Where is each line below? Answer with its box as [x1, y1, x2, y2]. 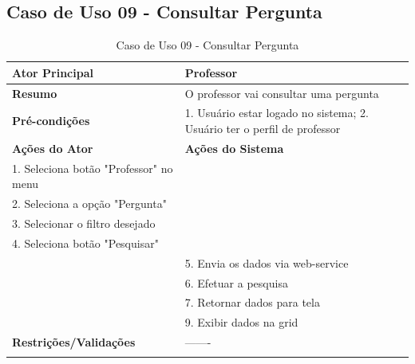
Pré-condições [12, 112, 90, 129]
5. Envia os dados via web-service [184, 254, 349, 271]
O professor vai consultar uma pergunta [184, 84, 379, 101]
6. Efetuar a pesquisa [184, 274, 288, 291]
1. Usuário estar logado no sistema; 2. [184, 104, 369, 121]
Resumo [12, 84, 57, 101]
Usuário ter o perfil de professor [184, 120, 341, 137]
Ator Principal [12, 64, 93, 80]
